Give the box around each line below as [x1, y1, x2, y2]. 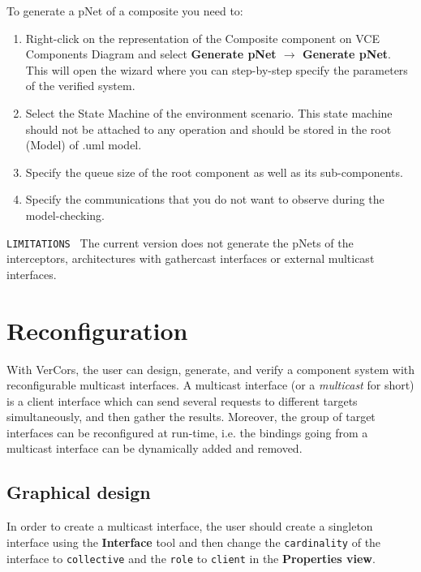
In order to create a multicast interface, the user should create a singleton [6, 518, 373, 535]
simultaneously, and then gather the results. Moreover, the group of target [6, 408, 376, 425]
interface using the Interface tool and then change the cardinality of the [6, 533, 381, 550]
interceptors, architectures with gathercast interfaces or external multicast [6, 250, 375, 267]
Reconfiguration [6, 313, 188, 346]
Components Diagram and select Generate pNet [25, 45, 277, 62]
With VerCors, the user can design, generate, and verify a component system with [6, 360, 415, 377]
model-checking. [25, 206, 105, 223]
